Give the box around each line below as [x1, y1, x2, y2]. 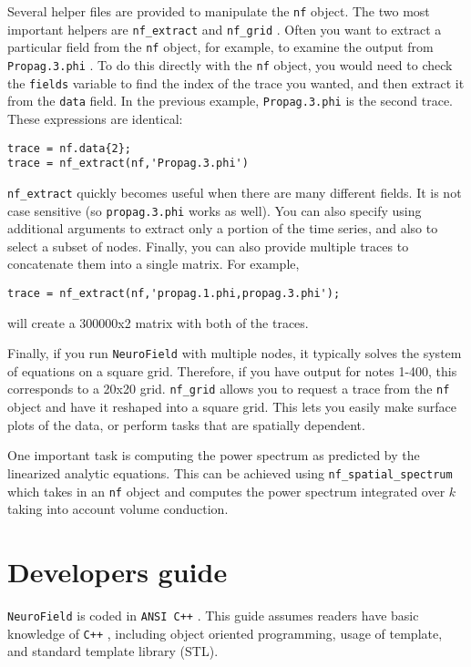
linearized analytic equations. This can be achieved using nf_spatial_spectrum [7, 463, 453, 482]
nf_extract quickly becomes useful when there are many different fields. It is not [7, 182, 462, 201]
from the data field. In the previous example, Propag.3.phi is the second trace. [7, 91, 453, 110]
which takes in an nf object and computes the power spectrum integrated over [7, 481, 445, 500]
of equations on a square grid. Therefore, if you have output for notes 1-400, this [7, 361, 457, 380]
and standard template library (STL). [7, 641, 219, 661]
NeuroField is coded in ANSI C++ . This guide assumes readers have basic [7, 605, 419, 624]
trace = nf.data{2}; [7, 141, 132, 155]
